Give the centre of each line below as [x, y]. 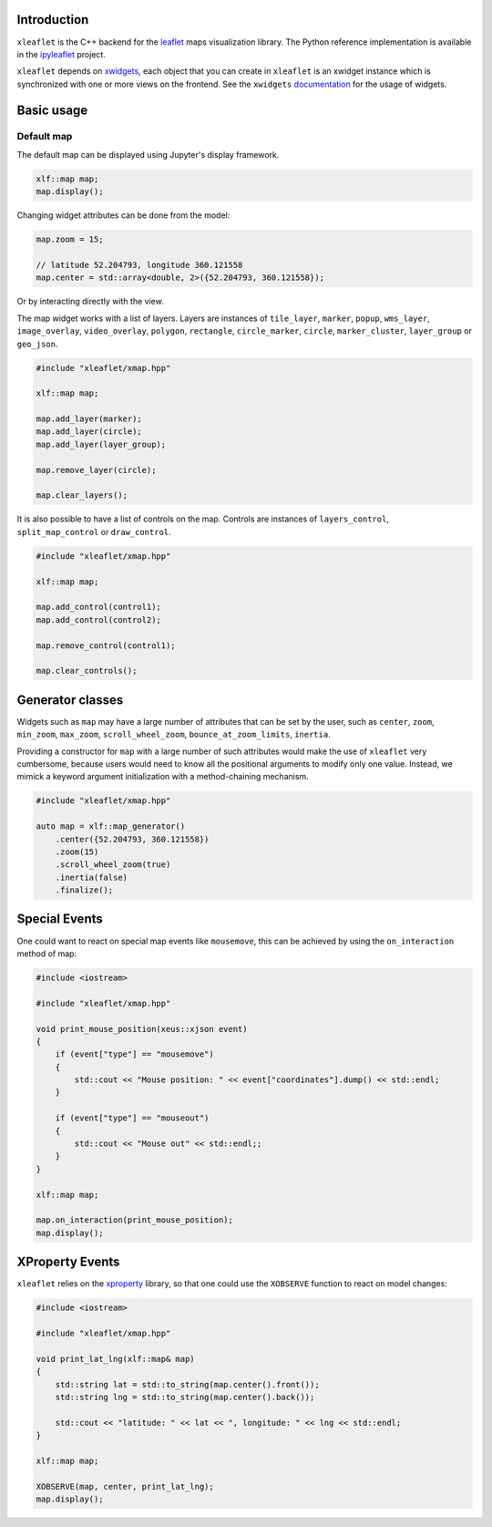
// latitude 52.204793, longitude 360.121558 [139, 265]
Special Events [60, 919]
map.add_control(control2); [98, 619]
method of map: [47, 954]
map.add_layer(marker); [89, 419]
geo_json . [37, 344]
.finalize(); [84, 890]
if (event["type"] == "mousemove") [134, 1054]
